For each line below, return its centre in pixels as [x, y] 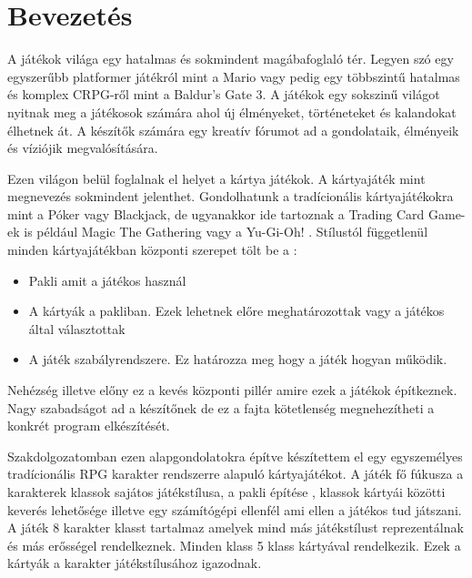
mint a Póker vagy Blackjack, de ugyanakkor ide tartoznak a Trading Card [216, 213]
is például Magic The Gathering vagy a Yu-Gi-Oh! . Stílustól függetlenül [226, 232]
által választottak [77, 328]
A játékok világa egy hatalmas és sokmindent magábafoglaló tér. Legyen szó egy [231, 59]
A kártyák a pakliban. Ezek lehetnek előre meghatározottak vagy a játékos [236, 311]
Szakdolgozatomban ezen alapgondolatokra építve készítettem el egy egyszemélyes [235, 456]
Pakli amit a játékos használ [107, 280]
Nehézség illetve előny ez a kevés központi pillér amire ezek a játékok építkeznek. [232, 390]
